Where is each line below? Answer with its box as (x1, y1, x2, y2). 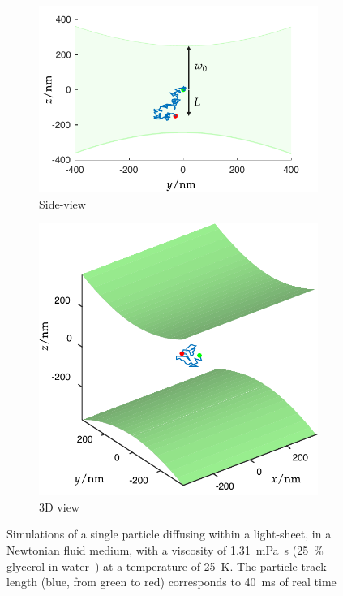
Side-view (39, 195, 86, 212)
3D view (39, 498, 79, 515)
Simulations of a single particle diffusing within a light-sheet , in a (6, 525, 332, 542)
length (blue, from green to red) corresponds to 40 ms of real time (6, 573, 337, 590)
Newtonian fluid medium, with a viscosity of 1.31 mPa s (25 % (6, 541, 324, 558)
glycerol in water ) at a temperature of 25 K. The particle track (6, 557, 327, 574)
